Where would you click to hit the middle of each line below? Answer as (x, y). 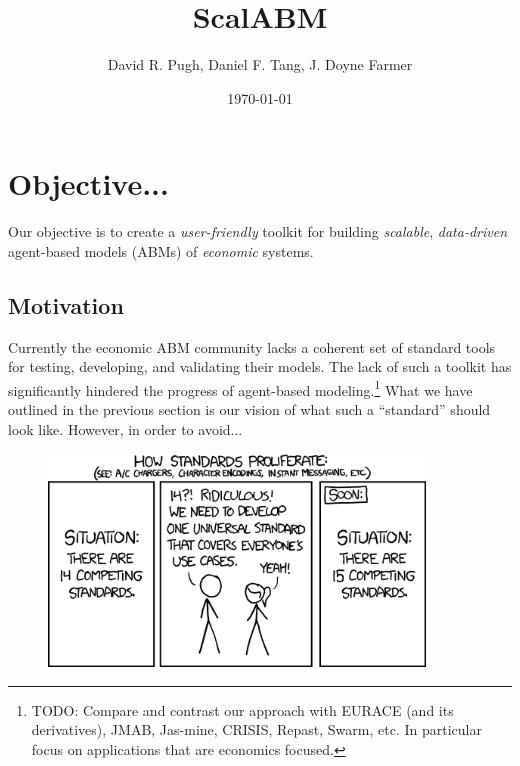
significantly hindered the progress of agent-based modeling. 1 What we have (240, 388)
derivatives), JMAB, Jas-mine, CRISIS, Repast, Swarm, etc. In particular (256, 729)
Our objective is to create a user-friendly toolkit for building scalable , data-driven (258, 231)
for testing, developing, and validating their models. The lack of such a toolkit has (260, 366)
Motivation (66, 304)
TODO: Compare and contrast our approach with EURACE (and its (242, 709)
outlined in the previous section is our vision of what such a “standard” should (249, 409)
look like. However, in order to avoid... (125, 428)
